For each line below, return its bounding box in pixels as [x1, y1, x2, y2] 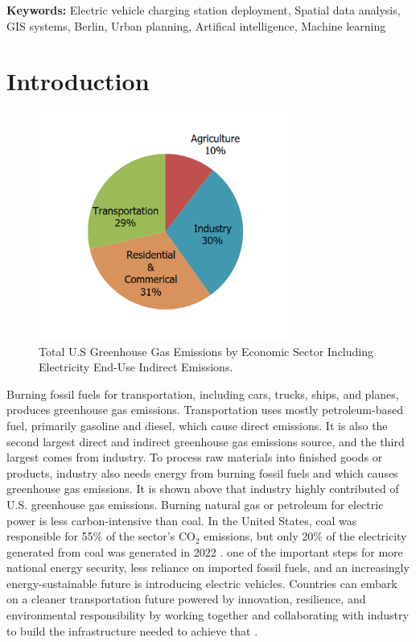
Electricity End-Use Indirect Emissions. [39, 358, 233, 375]
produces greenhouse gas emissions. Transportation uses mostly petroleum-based [6, 401, 403, 418]
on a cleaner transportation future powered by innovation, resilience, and [6, 590, 366, 607]
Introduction [6, 64, 150, 97]
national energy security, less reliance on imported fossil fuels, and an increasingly [6, 559, 410, 576]
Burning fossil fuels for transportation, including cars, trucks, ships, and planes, [6, 385, 399, 402]
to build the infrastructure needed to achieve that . [6, 622, 258, 639]
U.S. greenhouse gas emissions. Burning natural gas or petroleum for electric [6, 495, 384, 512]
